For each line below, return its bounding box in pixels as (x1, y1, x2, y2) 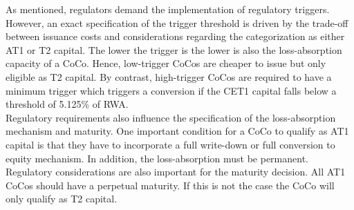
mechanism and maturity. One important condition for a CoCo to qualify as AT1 (6, 124, 349, 138)
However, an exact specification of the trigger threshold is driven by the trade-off (6, 15, 348, 30)
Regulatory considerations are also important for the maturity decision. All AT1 (6, 164, 346, 179)
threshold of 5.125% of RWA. (6, 97, 129, 111)
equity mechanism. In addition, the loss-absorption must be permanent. (6, 151, 308, 165)
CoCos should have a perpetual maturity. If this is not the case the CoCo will (6, 178, 335, 192)
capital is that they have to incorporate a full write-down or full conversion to (6, 137, 335, 151)
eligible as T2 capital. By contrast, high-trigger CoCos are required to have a (6, 69, 332, 84)
